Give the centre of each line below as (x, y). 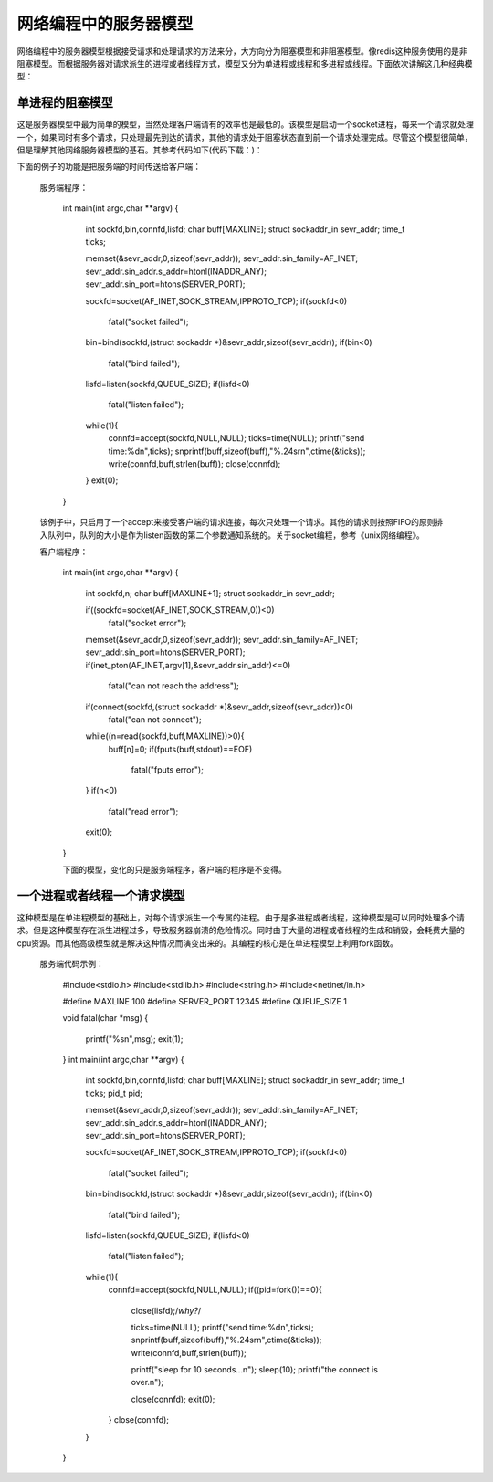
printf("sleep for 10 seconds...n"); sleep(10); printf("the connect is (255, 1370)
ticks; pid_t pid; (114, 1093)
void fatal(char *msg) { (105, 1018)
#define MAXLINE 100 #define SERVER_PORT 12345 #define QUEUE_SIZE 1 (205, 1001)
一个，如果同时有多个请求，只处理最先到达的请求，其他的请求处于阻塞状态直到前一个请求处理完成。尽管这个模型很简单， (245, 137)
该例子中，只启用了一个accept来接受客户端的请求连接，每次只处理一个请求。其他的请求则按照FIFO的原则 (237, 522)
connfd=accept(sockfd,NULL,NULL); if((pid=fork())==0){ (215, 1290)
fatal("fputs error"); (168, 770)
